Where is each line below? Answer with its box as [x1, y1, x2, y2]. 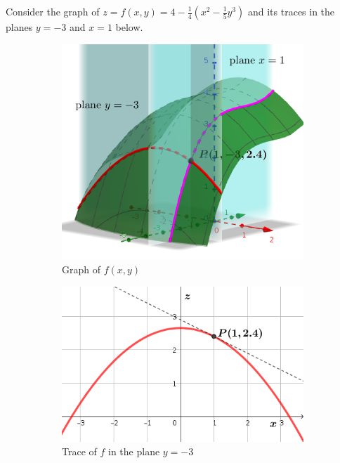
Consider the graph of [6, 4, 100, 18]
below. [115, 20, 143, 34]
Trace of [62, 444, 97, 459]
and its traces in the [247, 4, 335, 18]
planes [6, 20, 33, 34]
